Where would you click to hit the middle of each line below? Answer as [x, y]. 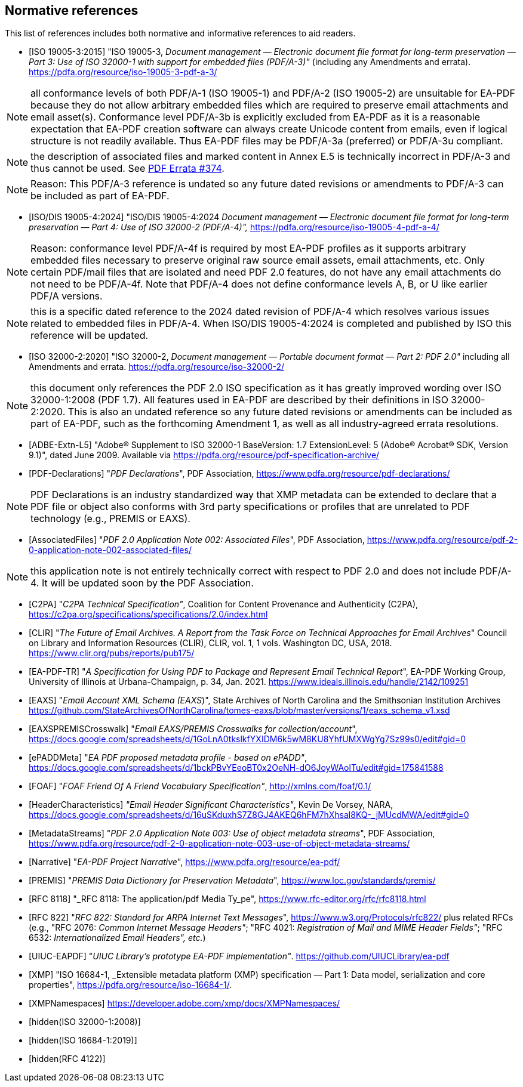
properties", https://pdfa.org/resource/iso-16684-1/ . [130, 985]
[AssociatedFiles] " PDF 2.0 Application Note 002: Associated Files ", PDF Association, [197, 540]
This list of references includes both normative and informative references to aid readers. [180, 33]
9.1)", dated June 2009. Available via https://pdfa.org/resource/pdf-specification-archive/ [204, 455]
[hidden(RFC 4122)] [67, 1059]
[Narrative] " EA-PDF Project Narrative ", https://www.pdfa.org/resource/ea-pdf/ [184, 862]
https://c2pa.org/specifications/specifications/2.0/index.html [148, 614]
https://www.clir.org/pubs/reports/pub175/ [112, 653]
